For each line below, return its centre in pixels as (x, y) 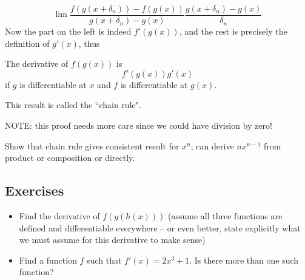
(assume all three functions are (225, 216)
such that (104, 260)
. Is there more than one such (244, 260)
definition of (27, 43)
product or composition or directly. (70, 158)
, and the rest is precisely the (233, 31)
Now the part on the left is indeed (68, 31)
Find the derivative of (59, 216)
